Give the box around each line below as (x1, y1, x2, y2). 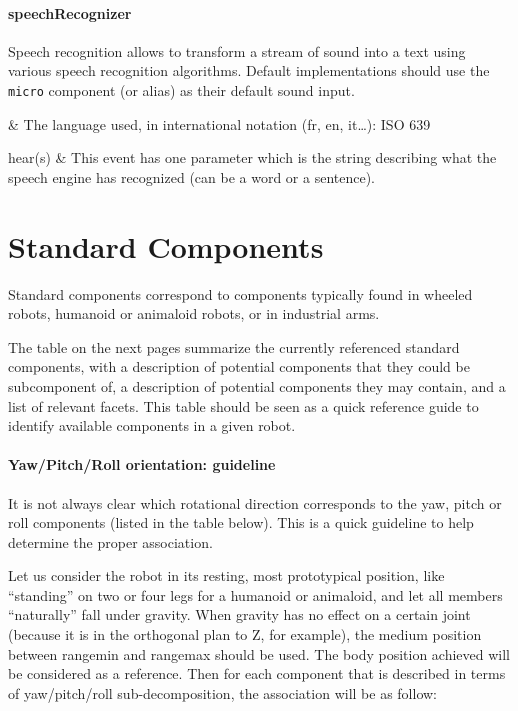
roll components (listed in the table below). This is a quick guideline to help (8, 512, 474, 533)
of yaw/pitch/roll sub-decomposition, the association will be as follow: (8, 682, 437, 703)
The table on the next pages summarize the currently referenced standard (8, 336, 460, 357)
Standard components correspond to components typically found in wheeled (8, 283, 473, 304)
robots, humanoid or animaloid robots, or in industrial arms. (8, 303, 380, 324)
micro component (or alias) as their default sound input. (8, 79, 355, 100)
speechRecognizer (8, 2, 132, 23)
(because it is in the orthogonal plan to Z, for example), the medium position (8, 624, 482, 645)
